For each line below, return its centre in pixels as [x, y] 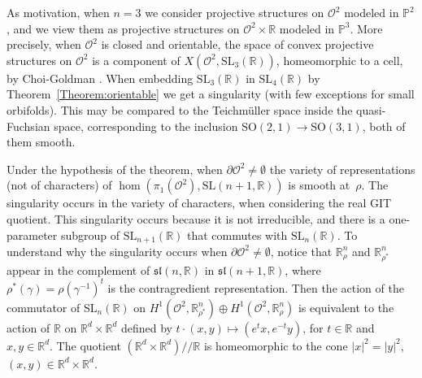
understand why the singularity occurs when [117, 251]
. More [366, 28]
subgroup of [90, 235]
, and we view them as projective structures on [123, 28]
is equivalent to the [346, 307]
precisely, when [44, 44]
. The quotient [85, 345]
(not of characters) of [59, 185]
